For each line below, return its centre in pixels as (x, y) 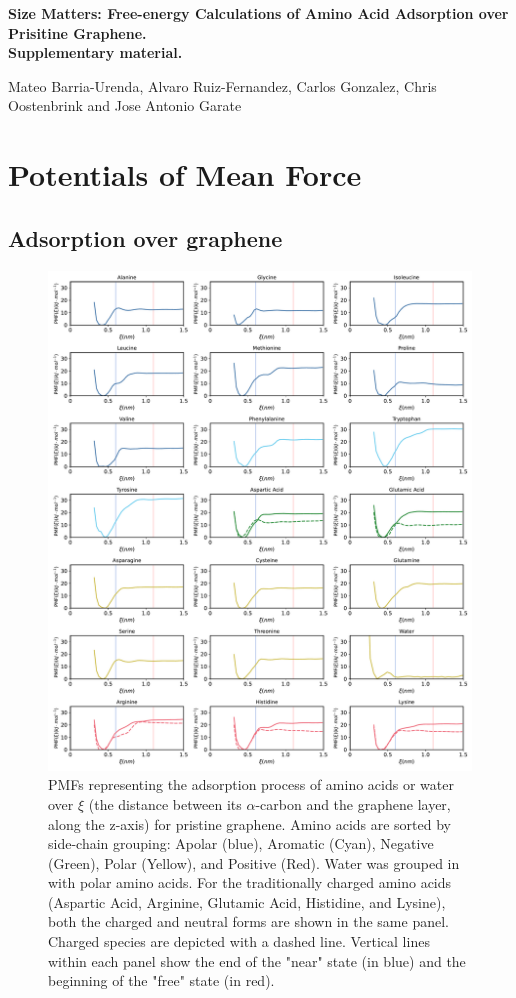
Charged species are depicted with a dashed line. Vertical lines (239, 941)
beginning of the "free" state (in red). (161, 980)
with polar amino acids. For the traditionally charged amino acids (250, 882)
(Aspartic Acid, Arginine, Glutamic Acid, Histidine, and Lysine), (247, 901)
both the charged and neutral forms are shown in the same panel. (248, 921)
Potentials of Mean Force (185, 174)
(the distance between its (165, 803)
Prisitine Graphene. (77, 32)
